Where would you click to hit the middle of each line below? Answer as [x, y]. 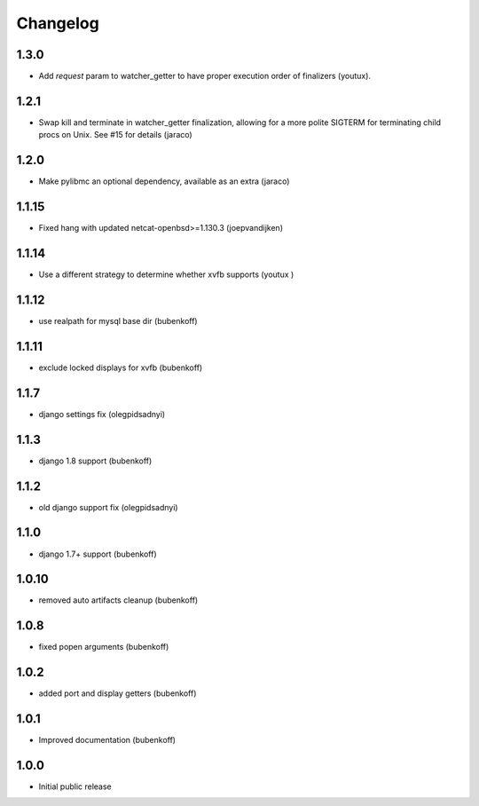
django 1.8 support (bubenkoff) [95, 461]
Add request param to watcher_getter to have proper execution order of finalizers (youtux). [205, 76]
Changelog [58, 23]
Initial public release [75, 786]
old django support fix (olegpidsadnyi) [108, 507]
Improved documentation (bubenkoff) [107, 740]
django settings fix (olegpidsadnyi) [102, 414]
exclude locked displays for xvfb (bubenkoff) [121, 367]
